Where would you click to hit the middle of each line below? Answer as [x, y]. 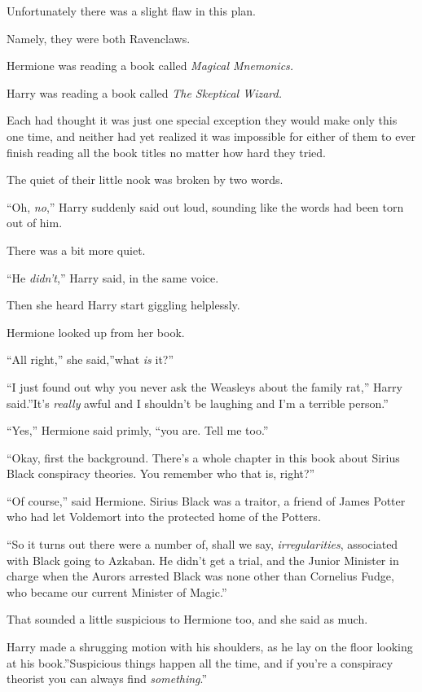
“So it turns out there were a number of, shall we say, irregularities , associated [202, 544]
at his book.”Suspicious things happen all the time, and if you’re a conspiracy [200, 662]
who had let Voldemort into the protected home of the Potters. [164, 517]
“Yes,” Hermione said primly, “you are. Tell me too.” [138, 430]
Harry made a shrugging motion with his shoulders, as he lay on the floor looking [210, 647]
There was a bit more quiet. [76, 250]
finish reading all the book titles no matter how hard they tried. [166, 152]
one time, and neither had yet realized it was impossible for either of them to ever [211, 136]
